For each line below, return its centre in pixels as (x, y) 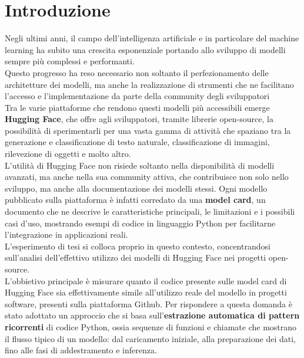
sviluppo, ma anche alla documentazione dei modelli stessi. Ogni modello (136, 188)
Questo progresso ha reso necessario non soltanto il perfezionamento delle (137, 72)
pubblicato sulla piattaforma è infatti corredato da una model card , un (135, 200)
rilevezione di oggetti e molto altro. (68, 154)
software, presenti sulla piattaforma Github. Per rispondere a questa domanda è (148, 303)
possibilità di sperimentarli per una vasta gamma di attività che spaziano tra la (148, 130)
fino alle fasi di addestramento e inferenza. (81, 350)
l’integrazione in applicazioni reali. (66, 234)
